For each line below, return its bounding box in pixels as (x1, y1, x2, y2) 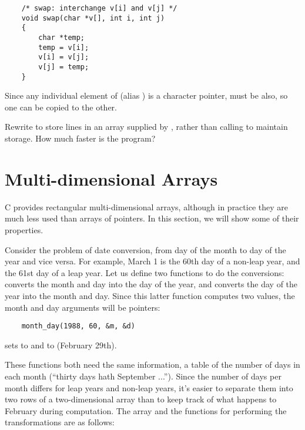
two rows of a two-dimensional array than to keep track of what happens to (5, 393, 277, 405)
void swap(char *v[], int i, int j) (21, 14, 165, 22)
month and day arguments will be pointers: (5, 301, 160, 313)
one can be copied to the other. (5, 100, 117, 113)
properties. (5, 223, 43, 236)
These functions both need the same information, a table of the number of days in (5, 358, 300, 371)
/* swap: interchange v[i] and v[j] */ (21, 4, 177, 12)
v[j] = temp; (38, 62, 89, 71)
